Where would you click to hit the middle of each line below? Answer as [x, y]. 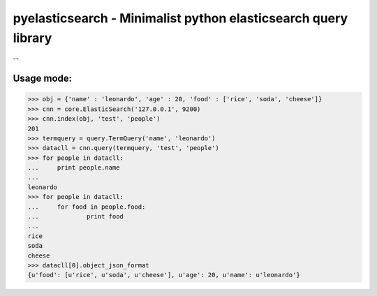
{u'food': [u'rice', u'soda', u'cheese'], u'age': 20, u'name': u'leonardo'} [164, 275]
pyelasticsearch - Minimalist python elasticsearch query [180, 18]
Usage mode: [43, 79]
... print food [75, 217]
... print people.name [74, 168]
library [32, 38]
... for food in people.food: [87, 207]
